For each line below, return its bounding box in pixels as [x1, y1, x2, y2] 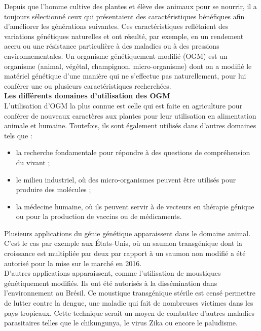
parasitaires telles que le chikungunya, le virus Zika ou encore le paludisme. [4, 317, 238, 328]
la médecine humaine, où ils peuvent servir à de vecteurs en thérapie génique [16, 201, 254, 211]
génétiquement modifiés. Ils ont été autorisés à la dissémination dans [4, 277, 217, 288]
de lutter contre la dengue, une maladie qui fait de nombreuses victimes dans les [4, 298, 253, 308]
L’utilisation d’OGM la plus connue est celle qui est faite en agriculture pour [4, 100, 243, 111]
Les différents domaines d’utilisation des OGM [4, 90, 170, 101]
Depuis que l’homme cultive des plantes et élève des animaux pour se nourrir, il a [4, 1, 257, 11]
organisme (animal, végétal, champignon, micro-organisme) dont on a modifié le [4, 60, 252, 71]
